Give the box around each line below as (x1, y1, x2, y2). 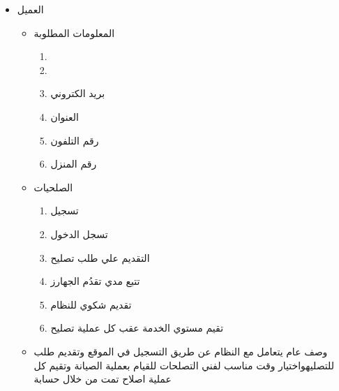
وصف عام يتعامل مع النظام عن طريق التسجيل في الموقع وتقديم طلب (33, 344, 328, 358)
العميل (17, 2, 44, 16)
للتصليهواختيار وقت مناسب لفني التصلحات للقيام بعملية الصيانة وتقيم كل (33, 357, 334, 372)
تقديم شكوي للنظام (50, 297, 132, 311)
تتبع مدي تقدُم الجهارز (50, 274, 140, 288)
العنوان (50, 109, 79, 124)
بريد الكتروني (50, 86, 105, 101)
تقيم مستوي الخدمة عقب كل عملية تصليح (50, 320, 224, 335)
